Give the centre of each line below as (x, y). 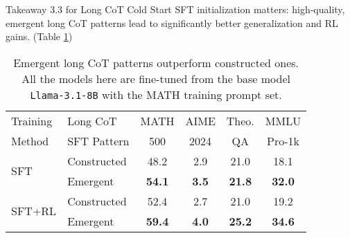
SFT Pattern (98, 140)
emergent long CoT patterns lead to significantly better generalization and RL (172, 22)
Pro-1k (283, 140)
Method (30, 140)
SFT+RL (34, 211)
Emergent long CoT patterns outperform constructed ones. (156, 62)
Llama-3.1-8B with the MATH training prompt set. (156, 94)
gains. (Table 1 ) (39, 36)
